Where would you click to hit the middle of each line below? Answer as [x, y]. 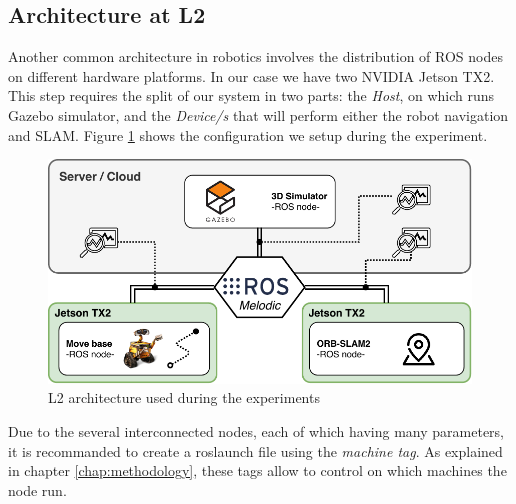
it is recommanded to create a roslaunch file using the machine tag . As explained [255, 450]
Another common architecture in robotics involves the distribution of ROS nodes [255, 56]
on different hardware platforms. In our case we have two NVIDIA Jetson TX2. [251, 75]
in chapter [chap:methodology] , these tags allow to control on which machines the [257, 470]
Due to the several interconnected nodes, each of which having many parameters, [256, 430]
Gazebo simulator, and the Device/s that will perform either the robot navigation [258, 114]
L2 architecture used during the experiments [184, 397]
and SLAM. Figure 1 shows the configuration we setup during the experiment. [248, 134]
